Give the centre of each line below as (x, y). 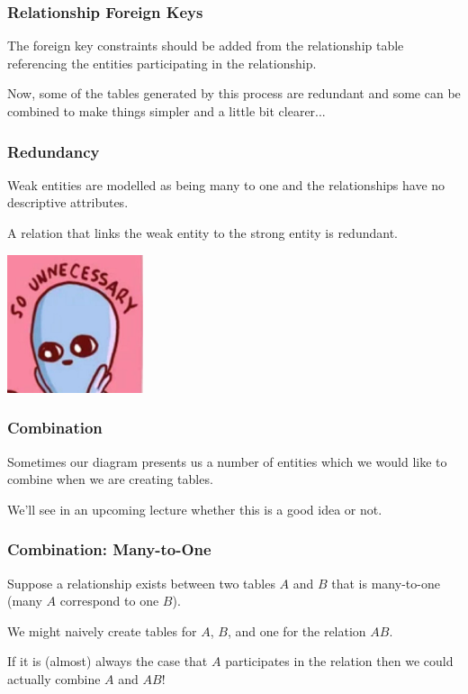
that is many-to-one (386, 583)
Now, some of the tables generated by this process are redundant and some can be (234, 93)
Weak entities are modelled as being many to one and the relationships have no (226, 184)
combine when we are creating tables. (110, 479)
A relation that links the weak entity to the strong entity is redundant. (202, 233)
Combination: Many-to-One (109, 549)
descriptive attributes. (68, 202)
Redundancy (54, 151)
